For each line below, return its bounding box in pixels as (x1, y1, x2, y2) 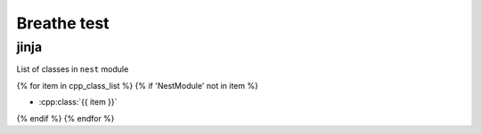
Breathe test (16, 13, 110, 33)
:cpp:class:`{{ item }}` (38, 97, 118, 107)
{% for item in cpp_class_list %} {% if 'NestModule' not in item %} (16, 80, 258, 91)
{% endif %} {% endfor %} (16, 113, 115, 123)
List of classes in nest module (16, 64, 129, 75)
